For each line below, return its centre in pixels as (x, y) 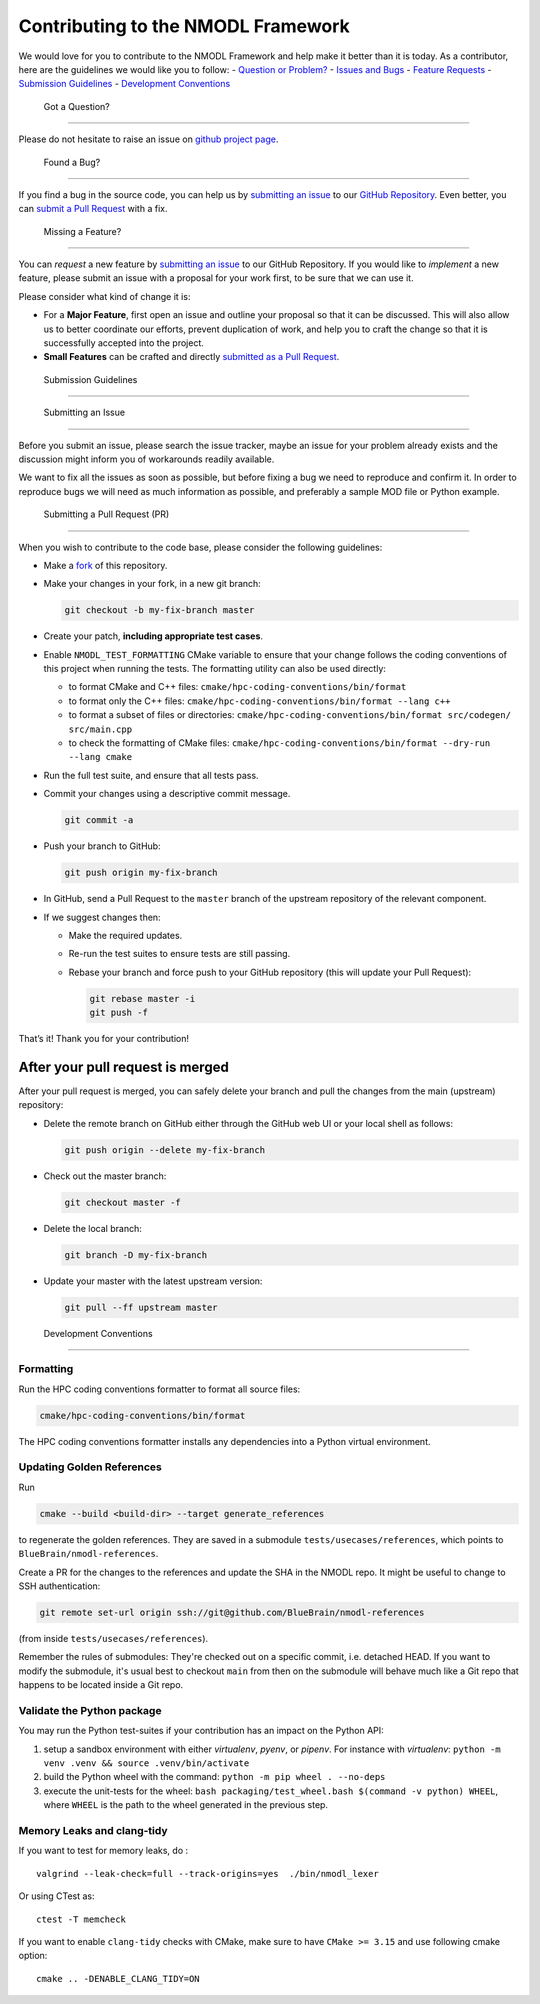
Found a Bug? (72, 162)
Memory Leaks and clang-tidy (93, 1830)
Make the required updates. (125, 935)
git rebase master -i (142, 998)
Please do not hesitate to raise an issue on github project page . (148, 139)
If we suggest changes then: (102, 917)
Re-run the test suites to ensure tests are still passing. (179, 954)
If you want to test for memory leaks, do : (103, 1851)
